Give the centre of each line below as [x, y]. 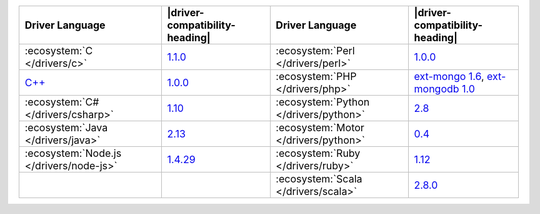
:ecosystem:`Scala [319, 178]
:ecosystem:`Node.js [73, 153]
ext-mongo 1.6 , [449, 76]
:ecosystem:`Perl [315, 50]
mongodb [436, 88]
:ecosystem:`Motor [320, 127]
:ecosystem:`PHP [316, 76]
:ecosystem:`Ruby [318, 153]
